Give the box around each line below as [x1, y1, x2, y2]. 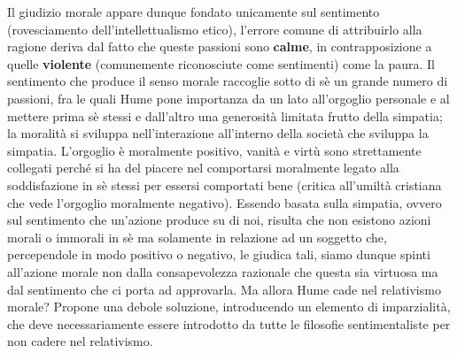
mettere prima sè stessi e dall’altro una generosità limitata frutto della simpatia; [7, 106, 443, 125]
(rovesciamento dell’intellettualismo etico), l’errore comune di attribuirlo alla [7, 19, 422, 38]
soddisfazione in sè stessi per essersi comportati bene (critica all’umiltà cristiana [7, 175, 442, 194]
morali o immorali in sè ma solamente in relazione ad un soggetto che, [7, 227, 387, 246]
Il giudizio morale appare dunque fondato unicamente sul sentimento [7, 3, 380, 20]
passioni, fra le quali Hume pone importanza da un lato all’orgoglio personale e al [7, 88, 450, 107]
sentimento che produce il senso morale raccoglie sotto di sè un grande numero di [7, 72, 448, 90]
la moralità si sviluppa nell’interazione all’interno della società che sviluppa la [7, 124, 429, 142]
